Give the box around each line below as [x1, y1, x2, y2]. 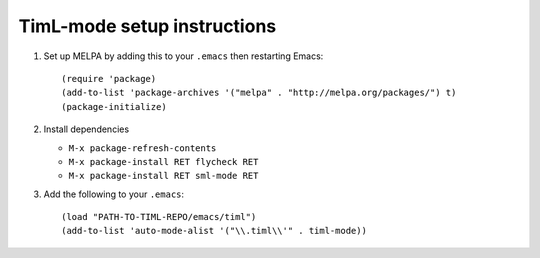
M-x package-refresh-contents [68, 142, 217, 154]
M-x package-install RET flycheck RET [68, 156, 259, 167]
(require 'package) [61, 73, 157, 84]
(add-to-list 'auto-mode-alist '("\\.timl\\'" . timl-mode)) [61, 225, 367, 237]
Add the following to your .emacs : [43, 188, 185, 200]
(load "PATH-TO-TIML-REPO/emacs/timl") [61, 211, 257, 223]
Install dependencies [43, 123, 130, 135]
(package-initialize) [61, 101, 167, 112]
